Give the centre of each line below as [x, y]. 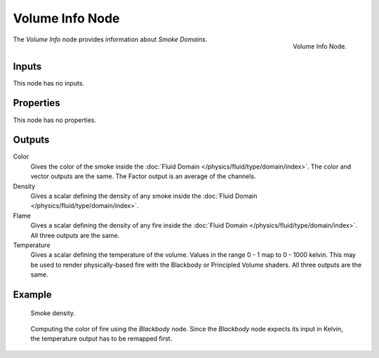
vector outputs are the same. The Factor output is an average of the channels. [143, 176]
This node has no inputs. [48, 83]
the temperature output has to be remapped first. [101, 339]
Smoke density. [53, 313]
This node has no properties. [55, 120]
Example [32, 294]
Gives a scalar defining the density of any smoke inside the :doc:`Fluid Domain [144, 196]
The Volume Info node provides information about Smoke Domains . [110, 39]
